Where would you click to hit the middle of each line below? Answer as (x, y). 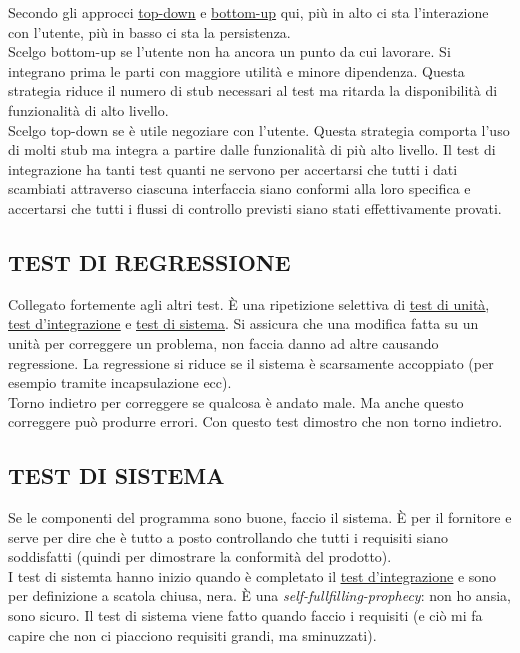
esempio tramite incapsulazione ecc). (120, 382)
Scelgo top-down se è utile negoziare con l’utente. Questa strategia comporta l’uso (259, 129)
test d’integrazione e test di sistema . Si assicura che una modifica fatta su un (243, 323)
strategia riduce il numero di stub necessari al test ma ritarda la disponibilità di (253, 90)
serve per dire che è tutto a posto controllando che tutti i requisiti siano (228, 536)
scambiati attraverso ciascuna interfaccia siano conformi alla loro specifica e (239, 188)
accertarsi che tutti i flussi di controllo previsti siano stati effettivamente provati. (255, 207)
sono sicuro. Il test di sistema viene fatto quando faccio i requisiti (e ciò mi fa (245, 615)
